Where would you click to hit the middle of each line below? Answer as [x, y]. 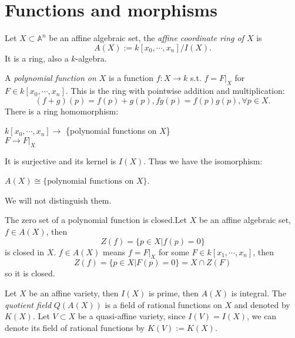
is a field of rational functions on [163, 304]
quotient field [28, 304]
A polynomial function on [51, 78]
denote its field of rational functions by [75, 327]
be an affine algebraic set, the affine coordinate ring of [146, 38]
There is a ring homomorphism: [62, 111]
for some [174, 251]
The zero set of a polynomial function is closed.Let [96, 220]
